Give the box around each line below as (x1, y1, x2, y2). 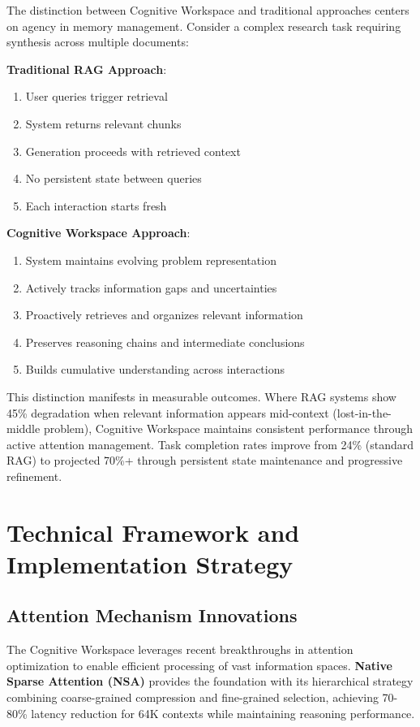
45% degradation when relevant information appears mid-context (6, 404, 329, 421)
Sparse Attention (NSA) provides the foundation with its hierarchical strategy (6, 673, 414, 690)
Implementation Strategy (6, 547, 294, 580)
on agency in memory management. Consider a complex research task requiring (6, 17, 401, 34)
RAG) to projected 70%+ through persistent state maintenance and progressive (6, 452, 403, 469)
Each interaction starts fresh (25, 197, 167, 214)
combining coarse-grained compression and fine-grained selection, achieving (6, 689, 379, 706)
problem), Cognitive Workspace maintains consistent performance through (43, 420, 414, 437)
